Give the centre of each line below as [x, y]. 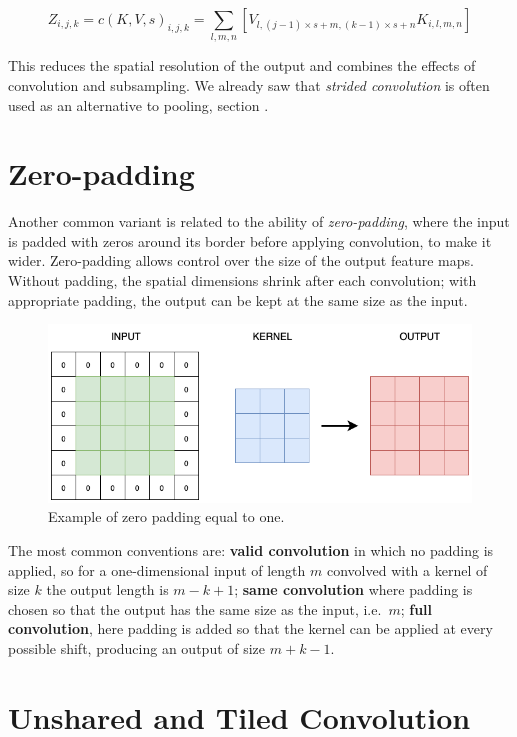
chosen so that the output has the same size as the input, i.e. [195, 608]
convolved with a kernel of [407, 569]
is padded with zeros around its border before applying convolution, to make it [250, 240]
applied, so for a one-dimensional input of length [157, 569]
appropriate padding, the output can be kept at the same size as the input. [238, 299]
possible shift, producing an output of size [137, 647]
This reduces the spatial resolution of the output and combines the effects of [242, 65]
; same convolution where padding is [353, 589]
